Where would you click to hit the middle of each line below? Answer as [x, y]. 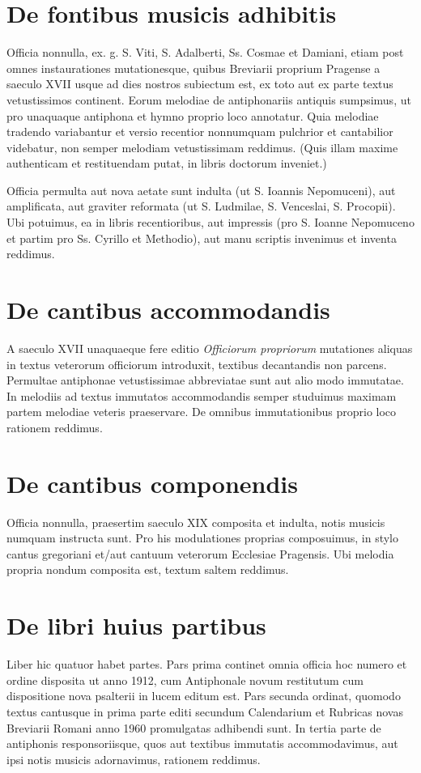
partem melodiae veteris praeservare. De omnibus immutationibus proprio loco [202, 412]
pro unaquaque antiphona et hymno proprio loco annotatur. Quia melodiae [193, 115]
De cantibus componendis [152, 483]
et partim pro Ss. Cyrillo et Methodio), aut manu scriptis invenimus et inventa [202, 238]
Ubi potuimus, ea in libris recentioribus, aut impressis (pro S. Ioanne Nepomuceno [210, 222]
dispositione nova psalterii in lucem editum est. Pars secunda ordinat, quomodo [204, 696]
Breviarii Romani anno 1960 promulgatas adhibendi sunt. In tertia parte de [194, 727]
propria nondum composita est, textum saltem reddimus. [148, 569]
